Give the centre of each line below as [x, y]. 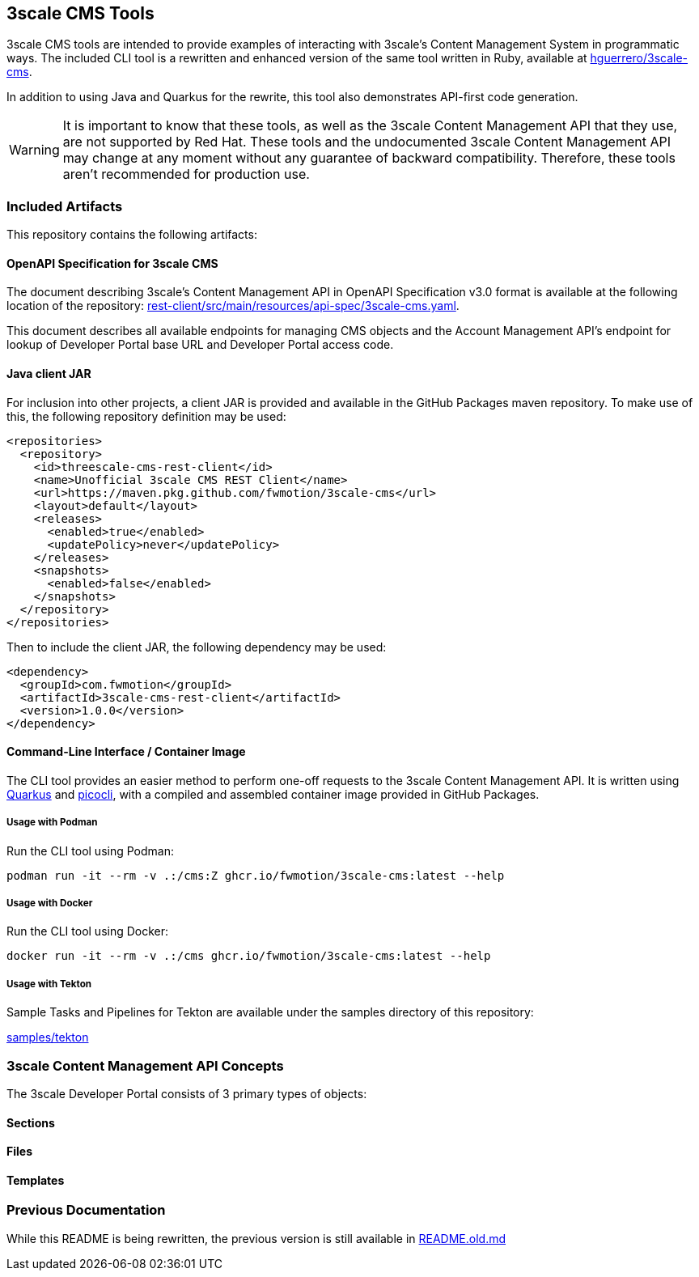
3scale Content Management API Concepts [145, 1065]
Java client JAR [49, 373]
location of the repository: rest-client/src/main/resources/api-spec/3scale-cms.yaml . [233, 306]
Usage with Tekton [49, 984]
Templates [36, 1180]
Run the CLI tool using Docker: [88, 931]
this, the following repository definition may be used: [146, 416]
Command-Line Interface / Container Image [126, 752]
